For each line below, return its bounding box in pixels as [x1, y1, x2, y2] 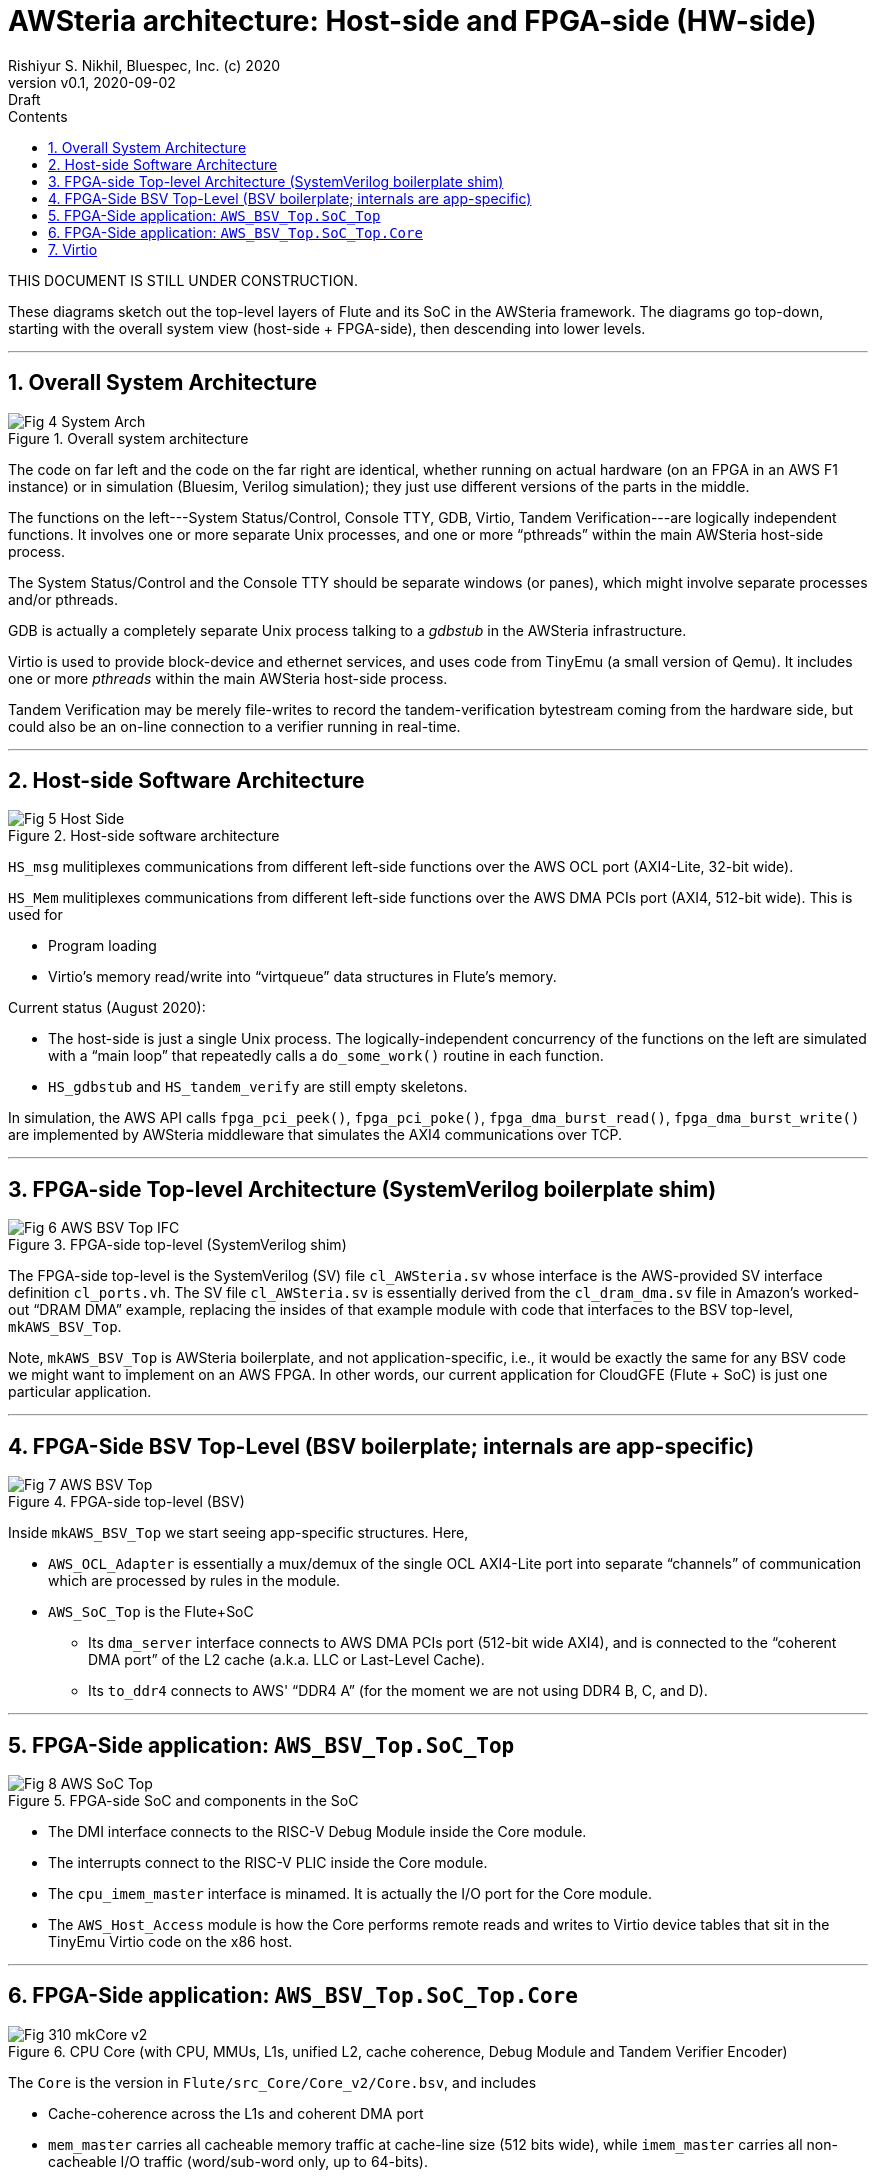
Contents [8, 107, 68, 125]
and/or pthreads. [8, 590, 118, 608]
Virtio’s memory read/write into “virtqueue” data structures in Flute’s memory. [48, 968, 557, 986]
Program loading [48, 937, 157, 955]
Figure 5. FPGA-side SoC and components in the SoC [8, 1791, 359, 1809]
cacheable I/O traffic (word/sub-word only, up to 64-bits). [48, 2152, 428, 2170]
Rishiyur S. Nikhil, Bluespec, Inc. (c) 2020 [8, 56, 281, 74]
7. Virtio [48, 240, 98, 258]
